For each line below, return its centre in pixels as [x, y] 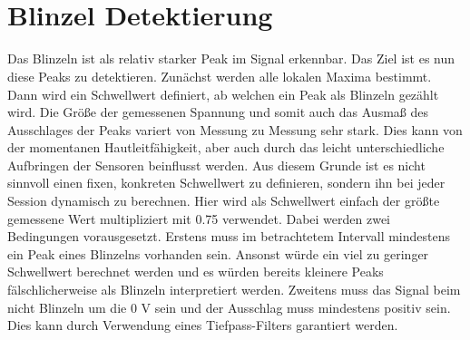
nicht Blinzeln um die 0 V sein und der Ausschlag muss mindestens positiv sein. [229, 307]
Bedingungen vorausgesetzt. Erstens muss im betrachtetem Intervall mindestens [229, 236]
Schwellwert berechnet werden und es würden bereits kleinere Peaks [196, 272]
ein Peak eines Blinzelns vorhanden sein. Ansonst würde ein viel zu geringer [218, 253]
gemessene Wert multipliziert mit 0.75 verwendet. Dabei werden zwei [199, 218]
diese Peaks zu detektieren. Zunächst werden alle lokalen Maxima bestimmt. [220, 76]
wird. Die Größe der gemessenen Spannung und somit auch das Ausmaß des [218, 112]
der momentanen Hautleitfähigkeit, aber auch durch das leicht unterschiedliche [226, 147]
